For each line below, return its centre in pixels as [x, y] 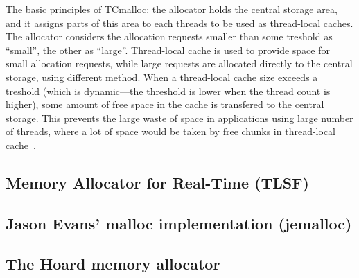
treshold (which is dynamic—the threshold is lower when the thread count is [168, 90]
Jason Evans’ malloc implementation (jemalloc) [179, 223]
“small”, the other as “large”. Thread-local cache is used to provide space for [168, 50]
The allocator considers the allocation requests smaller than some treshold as [169, 36]
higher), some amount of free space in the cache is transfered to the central [165, 104]
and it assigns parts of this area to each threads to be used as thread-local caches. [179, 23]
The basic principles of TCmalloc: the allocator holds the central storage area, [172, 9]
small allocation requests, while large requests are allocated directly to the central [179, 63]
